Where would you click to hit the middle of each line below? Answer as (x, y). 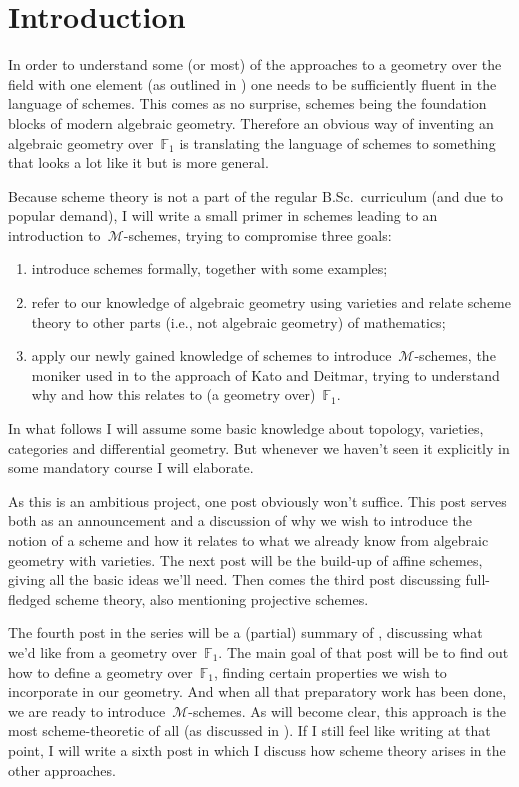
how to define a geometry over (100, 671)
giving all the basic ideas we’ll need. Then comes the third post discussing (234, 579)
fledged (29, 598)
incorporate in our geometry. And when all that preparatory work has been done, (257, 691)
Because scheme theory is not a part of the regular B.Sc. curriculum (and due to (256, 195)
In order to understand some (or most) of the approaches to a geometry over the (255, 64)
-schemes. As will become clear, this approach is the (347, 710)
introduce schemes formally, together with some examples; (209, 268)
